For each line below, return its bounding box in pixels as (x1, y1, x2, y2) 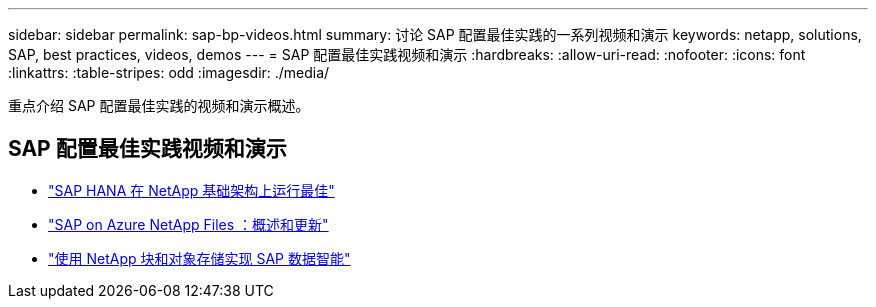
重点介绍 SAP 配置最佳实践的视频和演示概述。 (8, 97, 310, 114)
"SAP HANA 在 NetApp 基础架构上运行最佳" (48, 181, 335, 199)
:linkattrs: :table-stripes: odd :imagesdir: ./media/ (8, 64, 330, 81)
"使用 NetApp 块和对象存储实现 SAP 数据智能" (48, 249, 351, 267)
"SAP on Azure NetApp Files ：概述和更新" (48, 215, 329, 233)
